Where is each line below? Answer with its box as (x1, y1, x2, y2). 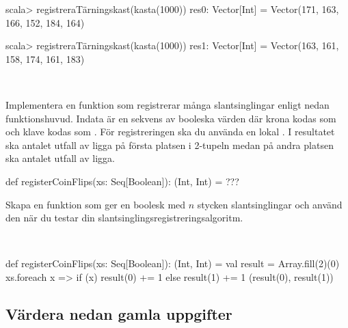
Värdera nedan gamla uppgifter (5, 303, 232, 324)
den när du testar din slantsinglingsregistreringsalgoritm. (5, 210, 243, 225)
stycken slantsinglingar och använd (197, 197, 343, 211)
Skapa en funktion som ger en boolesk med (5, 197, 186, 211)
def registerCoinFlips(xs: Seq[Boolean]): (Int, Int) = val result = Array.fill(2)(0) (5, 256, 340, 271)
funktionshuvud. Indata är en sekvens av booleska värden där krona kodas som (5, 111, 336, 125)
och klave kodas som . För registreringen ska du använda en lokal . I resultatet (5, 124, 335, 139)
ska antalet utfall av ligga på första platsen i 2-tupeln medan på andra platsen (5, 137, 334, 152)
